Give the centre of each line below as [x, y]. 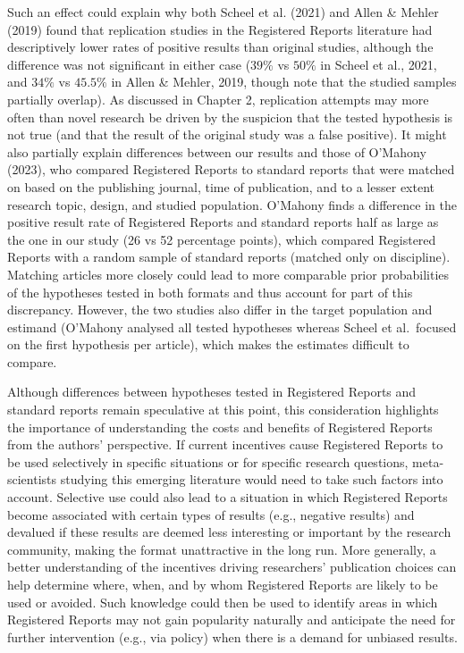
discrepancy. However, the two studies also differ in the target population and [220, 310]
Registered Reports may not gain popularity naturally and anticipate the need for [232, 620]
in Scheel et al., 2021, [379, 64]
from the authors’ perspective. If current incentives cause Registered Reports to [225, 444]
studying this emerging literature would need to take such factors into [252, 479]
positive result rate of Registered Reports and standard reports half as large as [223, 222]
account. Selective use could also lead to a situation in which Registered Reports [228, 497]
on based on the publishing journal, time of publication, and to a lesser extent [221, 186]
